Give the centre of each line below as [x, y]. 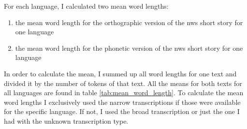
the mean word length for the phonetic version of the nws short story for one [129, 48]
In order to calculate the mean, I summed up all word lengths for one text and [120, 73]
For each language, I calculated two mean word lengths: [86, 6]
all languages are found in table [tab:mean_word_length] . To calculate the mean [124, 93]
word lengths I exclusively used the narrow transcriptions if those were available [122, 102]
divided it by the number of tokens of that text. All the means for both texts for [123, 83]
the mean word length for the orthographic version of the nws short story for [129, 22]
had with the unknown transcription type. [66, 121]
